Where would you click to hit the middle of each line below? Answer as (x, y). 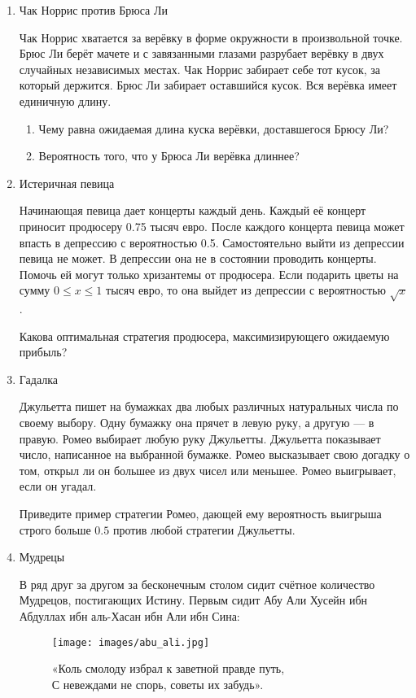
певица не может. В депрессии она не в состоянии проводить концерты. (198, 258)
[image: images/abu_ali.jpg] (131, 642)
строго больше (55, 529)
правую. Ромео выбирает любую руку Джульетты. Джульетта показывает (200, 438)
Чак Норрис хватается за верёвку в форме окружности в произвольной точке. (211, 37)
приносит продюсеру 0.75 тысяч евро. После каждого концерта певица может (212, 226)
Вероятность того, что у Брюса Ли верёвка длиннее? (169, 156)
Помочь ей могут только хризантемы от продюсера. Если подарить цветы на (209, 274)
